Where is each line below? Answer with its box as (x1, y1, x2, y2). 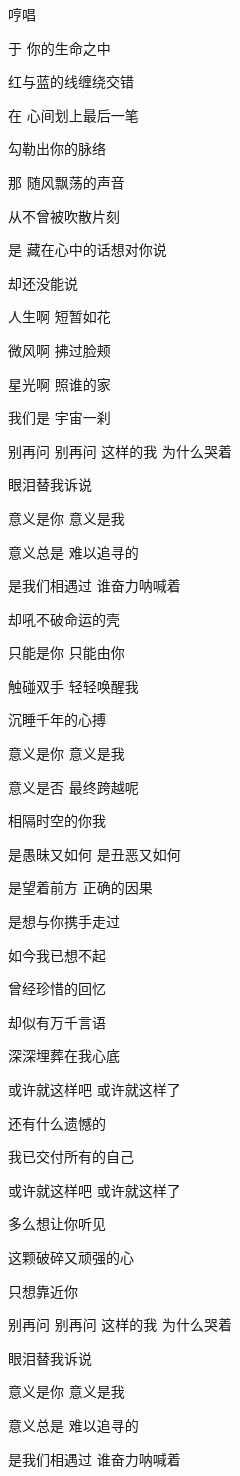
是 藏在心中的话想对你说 (8, 239, 167, 260)
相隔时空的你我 (8, 810, 106, 831)
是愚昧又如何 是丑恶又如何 (8, 843, 181, 864)
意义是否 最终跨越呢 (8, 776, 139, 797)
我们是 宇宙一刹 (8, 407, 111, 428)
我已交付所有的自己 (8, 1146, 134, 1167)
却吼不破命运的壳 (8, 608, 120, 629)
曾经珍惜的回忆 (8, 978, 106, 999)
